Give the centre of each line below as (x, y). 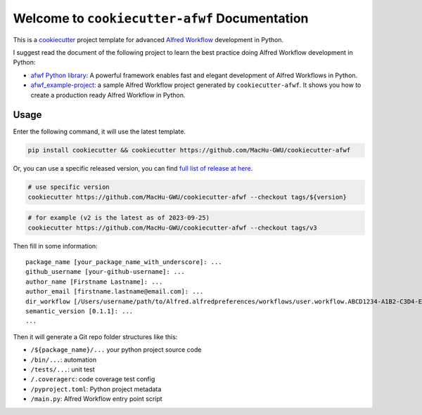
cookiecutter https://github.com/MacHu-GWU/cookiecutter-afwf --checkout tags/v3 (173, 228)
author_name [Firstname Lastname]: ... (94, 282)
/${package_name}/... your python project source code (116, 350)
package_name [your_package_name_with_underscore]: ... (124, 262)
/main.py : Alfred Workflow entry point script (96, 399)
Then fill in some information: (55, 246)
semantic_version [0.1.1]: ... (79, 311)
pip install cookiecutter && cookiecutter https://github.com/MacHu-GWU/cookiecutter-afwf (189, 150)
